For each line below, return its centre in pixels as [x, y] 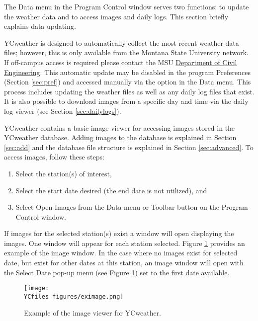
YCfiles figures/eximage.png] [74, 296]
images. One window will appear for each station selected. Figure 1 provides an [125, 243]
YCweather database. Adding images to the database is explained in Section [120, 137]
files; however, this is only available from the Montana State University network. [127, 52]
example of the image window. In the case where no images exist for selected [121, 253]
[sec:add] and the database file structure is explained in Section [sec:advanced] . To [129, 147]
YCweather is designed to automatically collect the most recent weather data [122, 42]
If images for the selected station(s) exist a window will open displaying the [119, 233]
